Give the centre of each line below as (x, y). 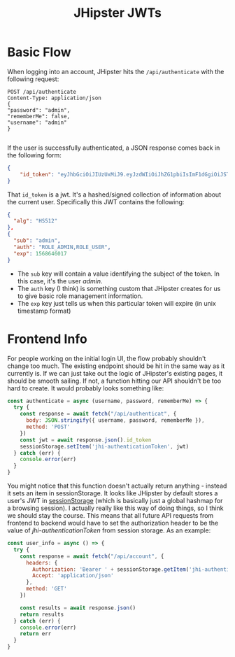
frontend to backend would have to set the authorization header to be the (113, 523)
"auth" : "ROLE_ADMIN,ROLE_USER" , (62, 247)
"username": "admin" (37, 122)
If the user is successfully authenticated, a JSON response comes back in (114, 148)
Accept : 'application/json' (73, 576)
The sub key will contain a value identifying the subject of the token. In (119, 274)
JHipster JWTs (117, 13)
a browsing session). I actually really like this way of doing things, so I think (115, 508)
